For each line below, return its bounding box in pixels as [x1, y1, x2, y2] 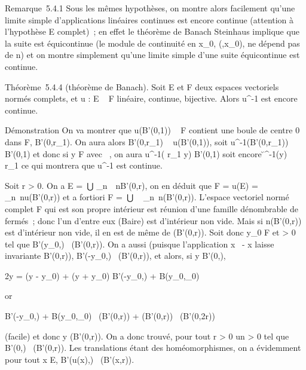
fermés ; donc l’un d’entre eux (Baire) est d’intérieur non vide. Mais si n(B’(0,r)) [5, 214, 302, 227]
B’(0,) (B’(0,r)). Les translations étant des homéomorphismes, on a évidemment [5, 341, 301, 354]
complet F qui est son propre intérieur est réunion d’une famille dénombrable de [5, 202, 299, 215]
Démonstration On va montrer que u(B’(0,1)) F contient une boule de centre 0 [5, 124, 300, 136]
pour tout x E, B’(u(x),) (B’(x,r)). [5, 353, 134, 365]
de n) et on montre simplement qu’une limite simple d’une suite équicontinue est [5, 48, 300, 61]
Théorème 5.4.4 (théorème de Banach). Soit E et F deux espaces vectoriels [5, 80, 279, 93]
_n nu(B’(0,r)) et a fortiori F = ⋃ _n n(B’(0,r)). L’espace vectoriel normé [5, 191, 289, 203]
